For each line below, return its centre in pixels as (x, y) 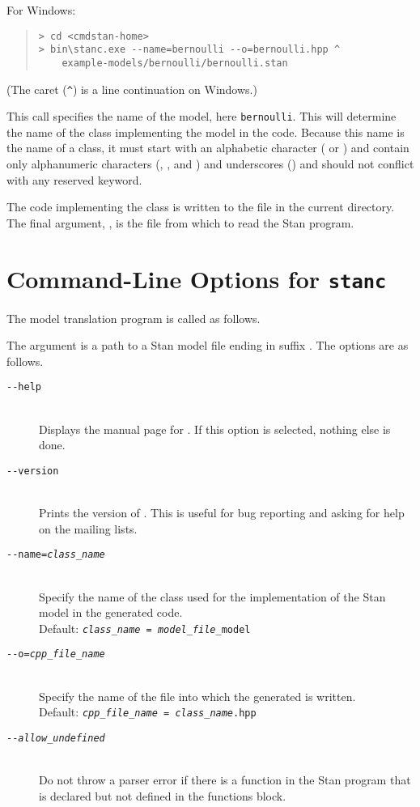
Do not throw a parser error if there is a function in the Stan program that (225, 780)
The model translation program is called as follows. (134, 318)
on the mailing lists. (88, 528)
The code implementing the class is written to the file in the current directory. (201, 207)
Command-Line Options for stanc (197, 278)
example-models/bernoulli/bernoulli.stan (175, 63)
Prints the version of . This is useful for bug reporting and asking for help (222, 513)
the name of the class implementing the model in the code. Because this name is (206, 132)
